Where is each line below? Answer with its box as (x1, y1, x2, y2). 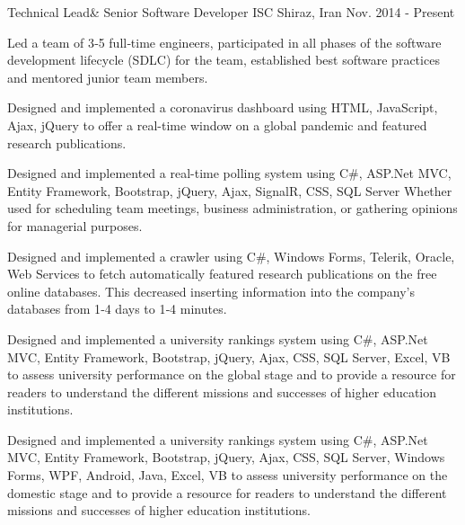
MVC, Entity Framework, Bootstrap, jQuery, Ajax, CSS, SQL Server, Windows (7, 448, 445, 467)
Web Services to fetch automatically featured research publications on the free (7, 264, 437, 283)
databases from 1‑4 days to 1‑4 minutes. (7, 299, 227, 318)
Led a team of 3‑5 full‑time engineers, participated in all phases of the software (7, 32, 442, 51)
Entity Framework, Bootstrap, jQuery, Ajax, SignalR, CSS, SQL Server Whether (7, 181, 452, 200)
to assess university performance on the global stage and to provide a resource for (7, 365, 456, 384)
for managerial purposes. (7, 216, 143, 235)
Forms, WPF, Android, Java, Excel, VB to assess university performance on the (7, 466, 448, 485)
